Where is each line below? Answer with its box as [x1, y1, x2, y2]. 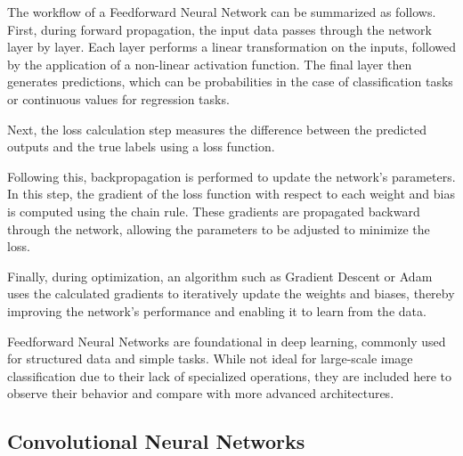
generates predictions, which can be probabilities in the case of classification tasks [7, 72, 453, 91]
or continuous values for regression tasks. [7, 89, 230, 108]
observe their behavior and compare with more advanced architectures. [7, 384, 394, 403]
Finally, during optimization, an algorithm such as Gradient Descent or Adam [7, 266, 433, 285]
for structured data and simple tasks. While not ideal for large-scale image [7, 349, 413, 368]
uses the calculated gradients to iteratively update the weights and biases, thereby [7, 284, 455, 303]
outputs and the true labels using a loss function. [7, 137, 275, 156]
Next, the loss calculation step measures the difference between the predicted [7, 119, 426, 138]
